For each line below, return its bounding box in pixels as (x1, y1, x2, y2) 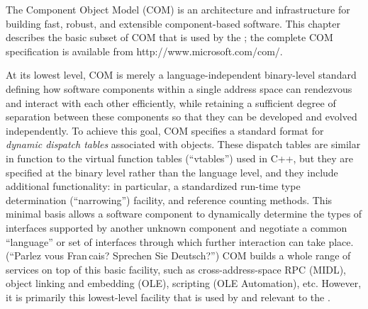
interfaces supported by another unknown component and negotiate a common (6, 220, 347, 235)
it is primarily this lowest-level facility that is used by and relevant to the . (6, 289, 330, 304)
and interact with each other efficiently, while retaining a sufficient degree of (6, 95, 336, 110)
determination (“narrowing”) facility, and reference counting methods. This (6, 192, 333, 207)
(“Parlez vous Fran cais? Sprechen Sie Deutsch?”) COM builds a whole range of (6, 248, 351, 263)
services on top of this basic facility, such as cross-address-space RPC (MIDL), (6, 262, 347, 276)
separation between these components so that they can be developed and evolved (6, 109, 357, 124)
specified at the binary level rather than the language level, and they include (6, 164, 338, 179)
